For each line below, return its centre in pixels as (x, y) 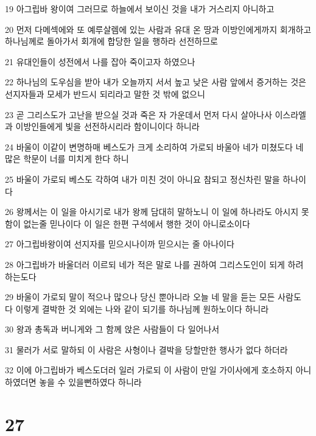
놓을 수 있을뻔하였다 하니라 (90, 382)
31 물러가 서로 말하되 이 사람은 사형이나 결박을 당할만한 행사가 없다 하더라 (146, 349)
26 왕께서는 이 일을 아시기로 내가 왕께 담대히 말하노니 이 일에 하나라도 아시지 (152, 212)
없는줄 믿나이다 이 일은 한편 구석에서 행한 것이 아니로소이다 (137, 223)
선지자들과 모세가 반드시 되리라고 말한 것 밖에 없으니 (105, 93)
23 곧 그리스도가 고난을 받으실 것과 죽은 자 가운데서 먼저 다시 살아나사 (139, 114)
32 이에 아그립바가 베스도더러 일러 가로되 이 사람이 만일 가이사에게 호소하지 (149, 370)
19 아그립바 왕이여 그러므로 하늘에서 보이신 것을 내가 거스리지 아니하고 (140, 9)
